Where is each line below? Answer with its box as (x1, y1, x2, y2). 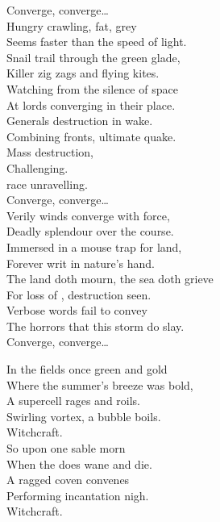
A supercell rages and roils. (6, 392, 141, 409)
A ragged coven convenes (6, 471, 130, 488)
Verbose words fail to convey (6, 302, 147, 319)
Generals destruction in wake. (6, 112, 153, 129)
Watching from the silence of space (6, 80, 178, 97)
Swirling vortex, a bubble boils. (6, 407, 161, 424)
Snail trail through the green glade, (6, 48, 181, 65)
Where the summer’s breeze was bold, (6, 376, 193, 393)
